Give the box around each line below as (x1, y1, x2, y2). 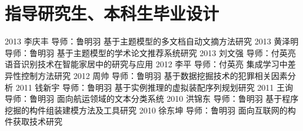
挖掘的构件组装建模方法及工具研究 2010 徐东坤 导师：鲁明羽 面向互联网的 (5, 104, 288, 116)
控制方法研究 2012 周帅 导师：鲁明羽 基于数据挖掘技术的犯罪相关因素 (21, 69, 288, 81)
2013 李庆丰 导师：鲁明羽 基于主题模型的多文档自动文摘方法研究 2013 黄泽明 (5, 35, 299, 47)
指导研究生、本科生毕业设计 (5, 1, 219, 25)
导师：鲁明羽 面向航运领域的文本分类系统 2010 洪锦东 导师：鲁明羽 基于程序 (5, 92, 299, 105)
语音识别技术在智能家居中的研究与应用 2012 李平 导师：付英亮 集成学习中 (5, 58, 288, 70)
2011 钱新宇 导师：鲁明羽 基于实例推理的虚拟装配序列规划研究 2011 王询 (15, 81, 294, 93)
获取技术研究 (12, 115, 62, 127)
